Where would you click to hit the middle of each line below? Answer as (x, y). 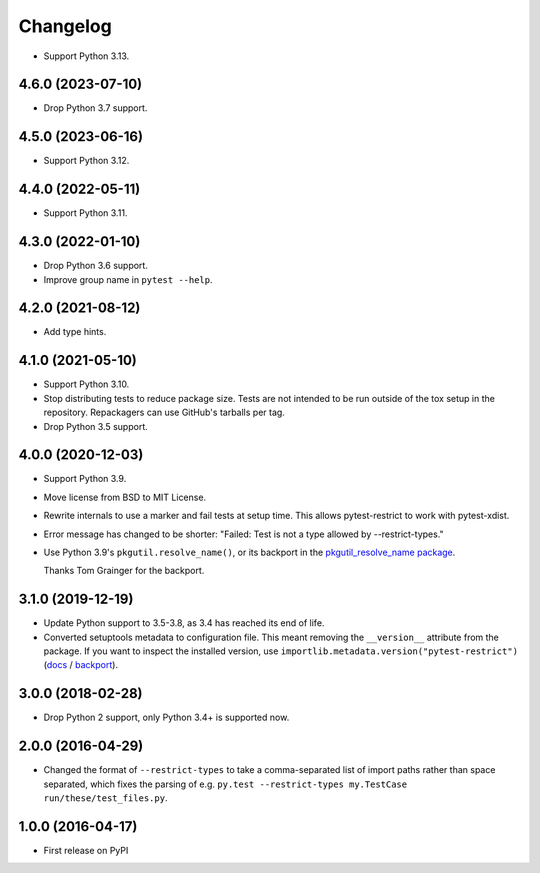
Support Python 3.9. (85, 479)
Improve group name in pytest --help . (128, 279)
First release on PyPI (86, 850)
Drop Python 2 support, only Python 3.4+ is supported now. (166, 717)
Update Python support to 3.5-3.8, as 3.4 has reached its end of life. (184, 623)
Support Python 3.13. (86, 56)
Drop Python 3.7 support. (95, 108)
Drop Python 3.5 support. (96, 426)
